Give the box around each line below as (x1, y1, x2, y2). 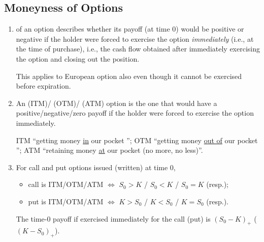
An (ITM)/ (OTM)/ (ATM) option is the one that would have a (16, 97, 217, 108)
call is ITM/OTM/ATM (28, 179, 104, 190)
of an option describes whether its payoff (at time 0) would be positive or (16, 23, 244, 34)
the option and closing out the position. (16, 53, 140, 64)
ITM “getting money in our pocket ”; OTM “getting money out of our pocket (16, 135, 258, 145)
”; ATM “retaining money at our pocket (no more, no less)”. (16, 145, 203, 155)
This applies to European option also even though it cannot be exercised (16, 70, 242, 81)
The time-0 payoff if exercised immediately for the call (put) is (16, 213, 211, 224)
